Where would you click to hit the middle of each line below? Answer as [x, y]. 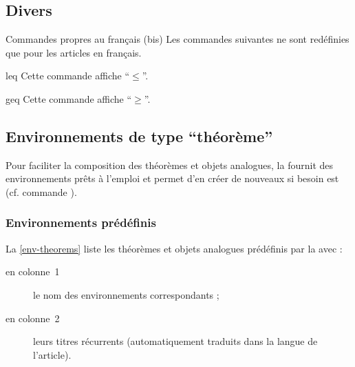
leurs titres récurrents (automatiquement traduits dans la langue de [175, 341]
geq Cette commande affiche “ [69, 98]
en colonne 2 [33, 318]
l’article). [52, 354]
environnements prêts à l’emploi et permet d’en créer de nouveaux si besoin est [172, 178]
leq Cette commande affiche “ [67, 76]
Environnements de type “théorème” [139, 136]
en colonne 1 [33, 271]
